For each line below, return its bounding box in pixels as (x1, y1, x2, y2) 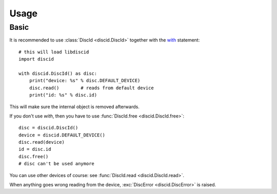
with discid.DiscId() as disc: (18, 70, 97, 76)
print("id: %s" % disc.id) (29, 92, 97, 98)
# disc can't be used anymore (18, 161, 95, 167)
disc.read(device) (18, 139, 65, 145)
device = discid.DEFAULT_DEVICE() (18, 132, 105, 138)
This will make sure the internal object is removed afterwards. (9, 103, 140, 110)
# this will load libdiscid (18, 49, 89, 55)
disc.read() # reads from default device (29, 85, 154, 91)
